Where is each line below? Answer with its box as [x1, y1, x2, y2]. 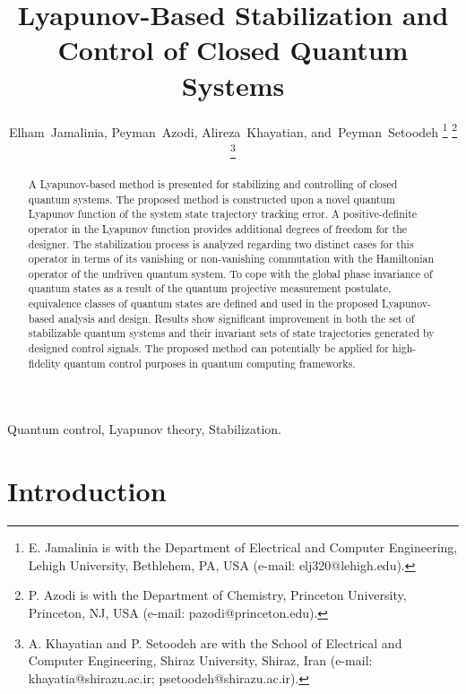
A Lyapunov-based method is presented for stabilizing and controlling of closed [28, 176, 398, 191]
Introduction [7, 473, 167, 509]
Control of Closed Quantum [57, 31, 409, 68]
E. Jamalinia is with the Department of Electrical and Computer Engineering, [28, 538, 458, 557]
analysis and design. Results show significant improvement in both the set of [57, 310, 415, 325]
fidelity [28, 355, 61, 370]
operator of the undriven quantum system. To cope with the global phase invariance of [28, 265, 433, 281]
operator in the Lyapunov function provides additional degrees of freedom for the [28, 221, 408, 236]
